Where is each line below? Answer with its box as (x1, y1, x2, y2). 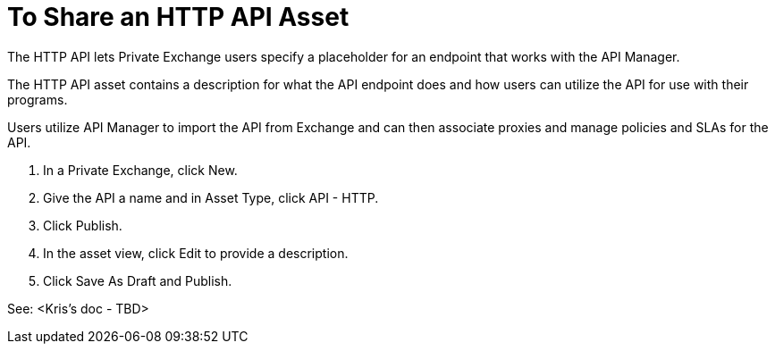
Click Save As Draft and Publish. (43, 272, 232, 288)
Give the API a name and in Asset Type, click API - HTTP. (43, 189, 379, 205)
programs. (7, 91, 68, 107)
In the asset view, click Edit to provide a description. (43, 245, 349, 261)
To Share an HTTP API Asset (7, 2, 350, 32)
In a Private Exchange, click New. (43, 162, 238, 178)
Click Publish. (43, 217, 122, 233)
